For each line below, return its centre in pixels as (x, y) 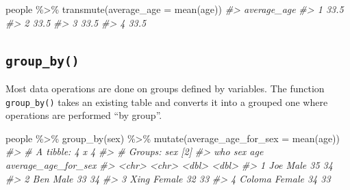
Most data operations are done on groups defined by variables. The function (165, 88)
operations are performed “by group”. (84, 115)
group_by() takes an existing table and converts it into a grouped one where (167, 101)
